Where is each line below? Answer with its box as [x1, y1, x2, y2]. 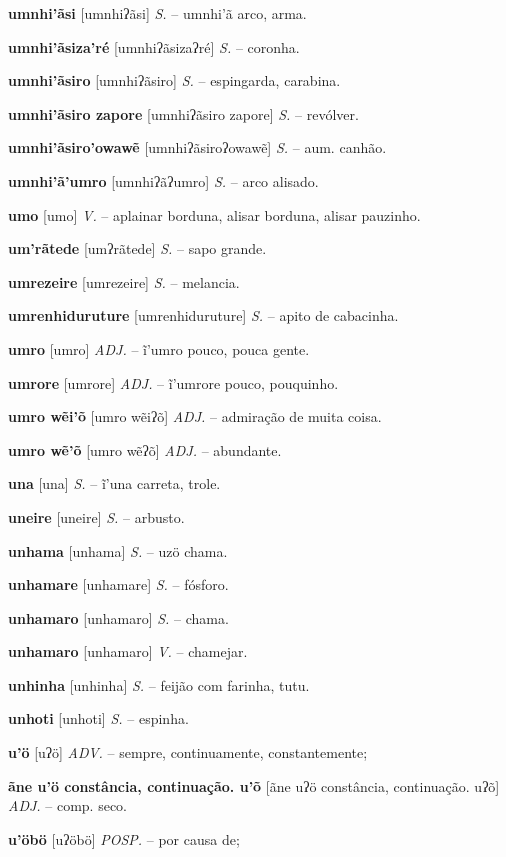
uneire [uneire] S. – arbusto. [8, 506, 185, 527]
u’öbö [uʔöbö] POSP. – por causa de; [8, 828, 240, 849]
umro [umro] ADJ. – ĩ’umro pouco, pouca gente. [8, 338, 310, 359]
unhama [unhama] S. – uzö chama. [8, 540, 228, 561]
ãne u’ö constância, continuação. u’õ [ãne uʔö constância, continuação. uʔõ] [8, 775, 500, 796]
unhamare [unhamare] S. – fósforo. [8, 574, 229, 595]
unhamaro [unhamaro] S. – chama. [8, 607, 229, 628]
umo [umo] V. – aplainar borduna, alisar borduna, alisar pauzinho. [8, 204, 421, 225]
